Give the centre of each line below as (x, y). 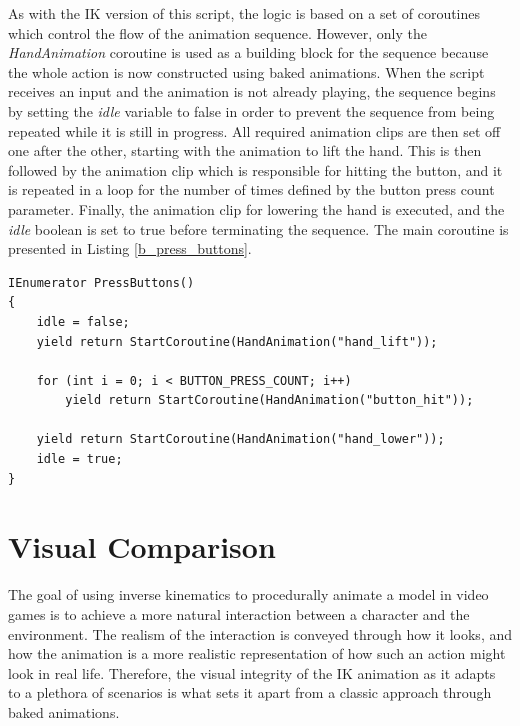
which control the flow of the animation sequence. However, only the (217, 32)
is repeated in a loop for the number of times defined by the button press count (251, 189)
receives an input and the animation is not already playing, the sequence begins (252, 91)
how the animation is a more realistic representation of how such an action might (257, 653)
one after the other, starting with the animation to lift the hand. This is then (245, 150)
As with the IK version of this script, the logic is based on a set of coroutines (244, 13)
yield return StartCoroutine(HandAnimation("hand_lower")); (240, 439)
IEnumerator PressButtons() (101, 282)
